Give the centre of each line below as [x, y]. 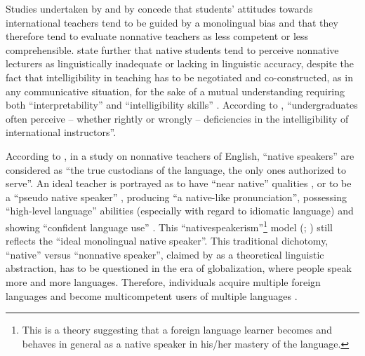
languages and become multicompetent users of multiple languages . [152, 295]
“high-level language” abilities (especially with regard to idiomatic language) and [180, 211]
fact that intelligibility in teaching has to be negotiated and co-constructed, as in [179, 77]
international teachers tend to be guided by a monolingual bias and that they [172, 22]
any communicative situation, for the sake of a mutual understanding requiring [175, 91]
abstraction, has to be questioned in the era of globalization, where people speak [179, 268]
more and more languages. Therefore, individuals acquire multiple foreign [163, 281]
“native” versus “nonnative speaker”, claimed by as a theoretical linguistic [165, 254]
